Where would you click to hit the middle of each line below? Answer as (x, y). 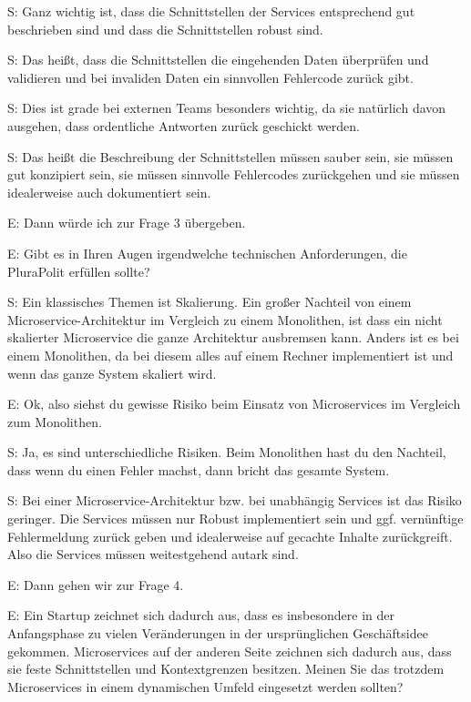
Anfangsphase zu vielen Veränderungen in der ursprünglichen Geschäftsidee (218, 633)
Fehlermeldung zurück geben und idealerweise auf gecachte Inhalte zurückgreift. (230, 536)
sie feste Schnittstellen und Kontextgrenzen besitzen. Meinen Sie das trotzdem (226, 669)
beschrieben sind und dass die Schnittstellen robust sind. (165, 29)
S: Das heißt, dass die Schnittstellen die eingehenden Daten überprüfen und (218, 60)
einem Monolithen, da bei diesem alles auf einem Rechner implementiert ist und (230, 355)
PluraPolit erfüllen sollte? (79, 271)
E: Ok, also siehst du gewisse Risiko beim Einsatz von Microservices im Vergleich (234, 404)
